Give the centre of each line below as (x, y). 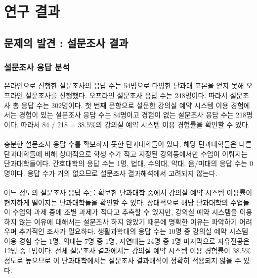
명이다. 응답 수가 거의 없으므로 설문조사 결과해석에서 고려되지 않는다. (111, 173)
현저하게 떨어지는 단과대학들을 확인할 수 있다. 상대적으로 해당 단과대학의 (116, 202)
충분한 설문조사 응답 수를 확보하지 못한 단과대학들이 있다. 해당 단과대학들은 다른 (128, 143)
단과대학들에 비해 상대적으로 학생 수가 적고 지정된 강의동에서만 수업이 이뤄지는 (126, 153)
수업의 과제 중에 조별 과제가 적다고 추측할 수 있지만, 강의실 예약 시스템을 (125, 212)
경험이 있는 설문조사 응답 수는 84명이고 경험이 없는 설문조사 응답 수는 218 (133, 115)
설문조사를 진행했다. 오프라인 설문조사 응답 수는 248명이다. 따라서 (127, 95)
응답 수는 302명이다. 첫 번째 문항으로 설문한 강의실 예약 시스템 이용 (125, 105)
